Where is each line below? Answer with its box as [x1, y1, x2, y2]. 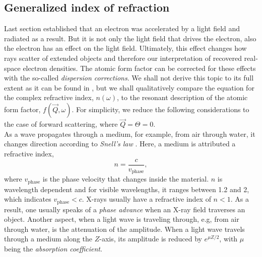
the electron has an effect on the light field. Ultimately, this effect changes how [4, 43, 247, 53]
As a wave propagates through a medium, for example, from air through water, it [4, 128, 255, 139]
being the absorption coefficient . [4, 243, 102, 253]
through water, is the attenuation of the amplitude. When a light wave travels [4, 223, 245, 234]
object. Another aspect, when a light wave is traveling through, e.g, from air [4, 214, 239, 224]
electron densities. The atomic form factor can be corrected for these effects [23, 62, 256, 73]
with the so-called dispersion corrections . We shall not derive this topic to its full [4, 72, 254, 83]
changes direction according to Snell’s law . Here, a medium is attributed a [4, 138, 236, 149]
